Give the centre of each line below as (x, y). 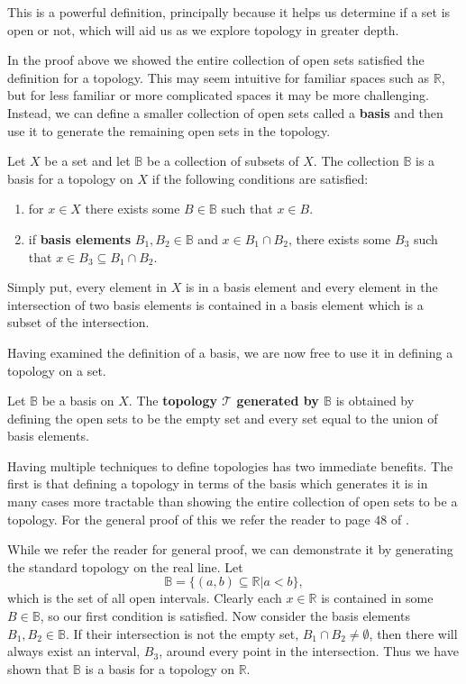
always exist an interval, (74, 651)
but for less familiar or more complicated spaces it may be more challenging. (218, 95)
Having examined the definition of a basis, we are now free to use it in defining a (230, 352)
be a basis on (78, 401)
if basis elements (80, 238)
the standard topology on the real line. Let (125, 566)
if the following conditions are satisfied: (260, 178)
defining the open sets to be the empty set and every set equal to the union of (223, 418)
